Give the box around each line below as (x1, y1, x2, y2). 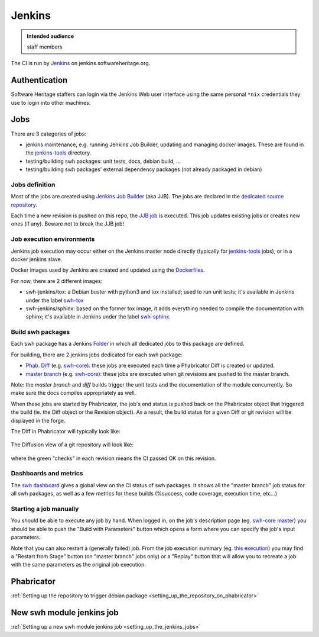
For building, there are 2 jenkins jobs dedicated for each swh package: (11, 351, 183, 358)
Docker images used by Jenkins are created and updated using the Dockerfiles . (11, 266, 205, 274)
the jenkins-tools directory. (25, 149, 92, 156)
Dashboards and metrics (11, 469, 83, 478)
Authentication (11, 75, 68, 85)
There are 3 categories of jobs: (11, 130, 87, 137)
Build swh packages (11, 328, 70, 336)
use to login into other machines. (11, 99, 91, 106)
